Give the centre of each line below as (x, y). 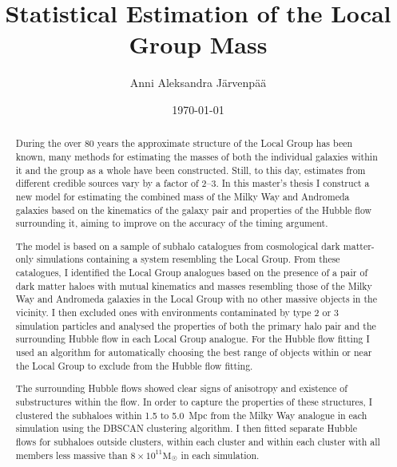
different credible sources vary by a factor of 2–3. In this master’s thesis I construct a (193, 183)
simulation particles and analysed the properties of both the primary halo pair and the (196, 325)
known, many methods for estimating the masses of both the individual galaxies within (197, 156)
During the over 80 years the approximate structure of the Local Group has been (184, 143)
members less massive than (71, 455)
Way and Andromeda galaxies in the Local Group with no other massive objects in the (196, 299)
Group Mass (198, 44)
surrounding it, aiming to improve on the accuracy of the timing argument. (172, 223)
